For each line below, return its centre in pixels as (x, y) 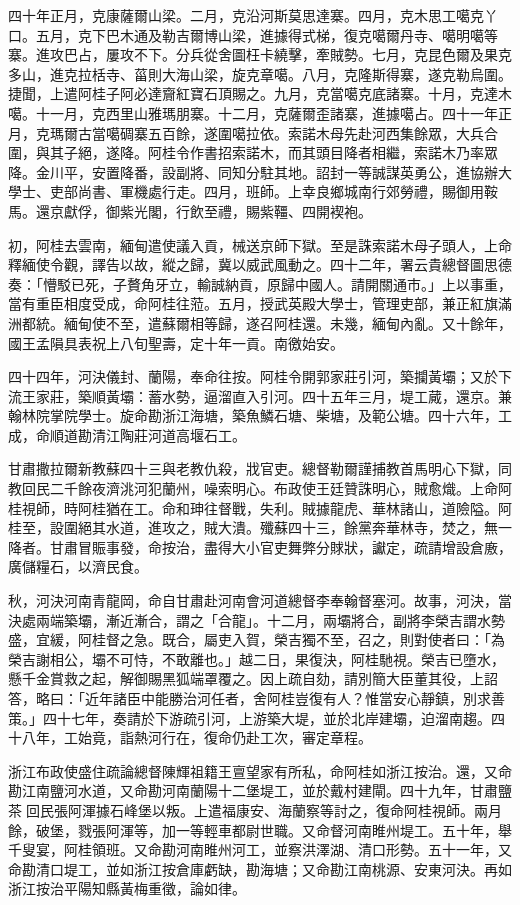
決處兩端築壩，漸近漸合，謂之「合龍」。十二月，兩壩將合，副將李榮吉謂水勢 (256, 619)
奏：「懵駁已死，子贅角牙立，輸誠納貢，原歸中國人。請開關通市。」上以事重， (260, 283)
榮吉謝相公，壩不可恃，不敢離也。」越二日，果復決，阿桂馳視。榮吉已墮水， (256, 658)
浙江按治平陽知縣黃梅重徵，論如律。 (127, 888)
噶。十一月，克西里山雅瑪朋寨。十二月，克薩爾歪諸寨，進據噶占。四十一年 (253, 112)
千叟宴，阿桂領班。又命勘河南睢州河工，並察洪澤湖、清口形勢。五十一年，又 (260, 849)
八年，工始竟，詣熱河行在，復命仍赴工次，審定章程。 (196, 737)
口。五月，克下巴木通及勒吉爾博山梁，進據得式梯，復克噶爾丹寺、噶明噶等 (253, 34)
